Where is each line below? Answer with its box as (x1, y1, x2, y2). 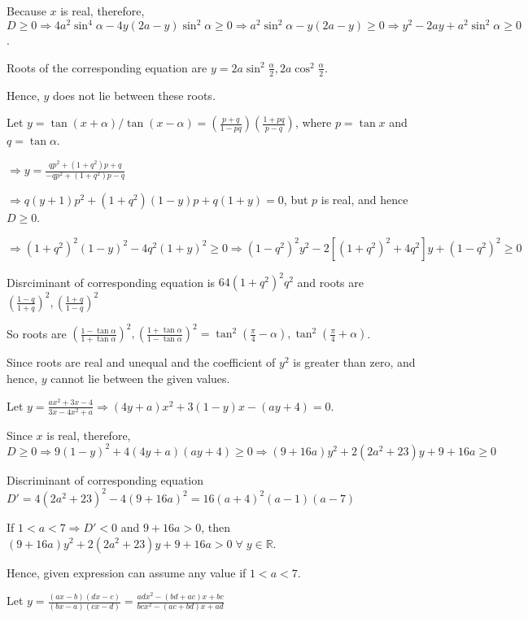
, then (201, 518, 230, 535)
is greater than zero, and (293, 354, 416, 371)
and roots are (297, 273, 364, 290)
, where (295, 114, 332, 131)
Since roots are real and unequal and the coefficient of (7, 354, 276, 371)
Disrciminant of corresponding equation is (7, 273, 216, 290)
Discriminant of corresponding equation (7, 471, 204, 488)
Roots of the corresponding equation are (7, 59, 207, 76)
